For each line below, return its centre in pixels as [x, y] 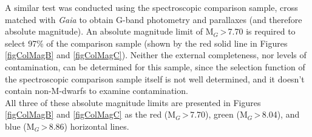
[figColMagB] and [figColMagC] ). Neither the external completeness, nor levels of [156, 55]
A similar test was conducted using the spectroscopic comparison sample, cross [151, 7]
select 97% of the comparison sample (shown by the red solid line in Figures [146, 43]
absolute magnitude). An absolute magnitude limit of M [109, 31]
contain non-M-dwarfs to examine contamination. [97, 91]
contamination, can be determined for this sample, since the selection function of [155, 66]
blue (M [20, 126]
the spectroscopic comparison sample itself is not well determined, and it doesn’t [155, 79]
